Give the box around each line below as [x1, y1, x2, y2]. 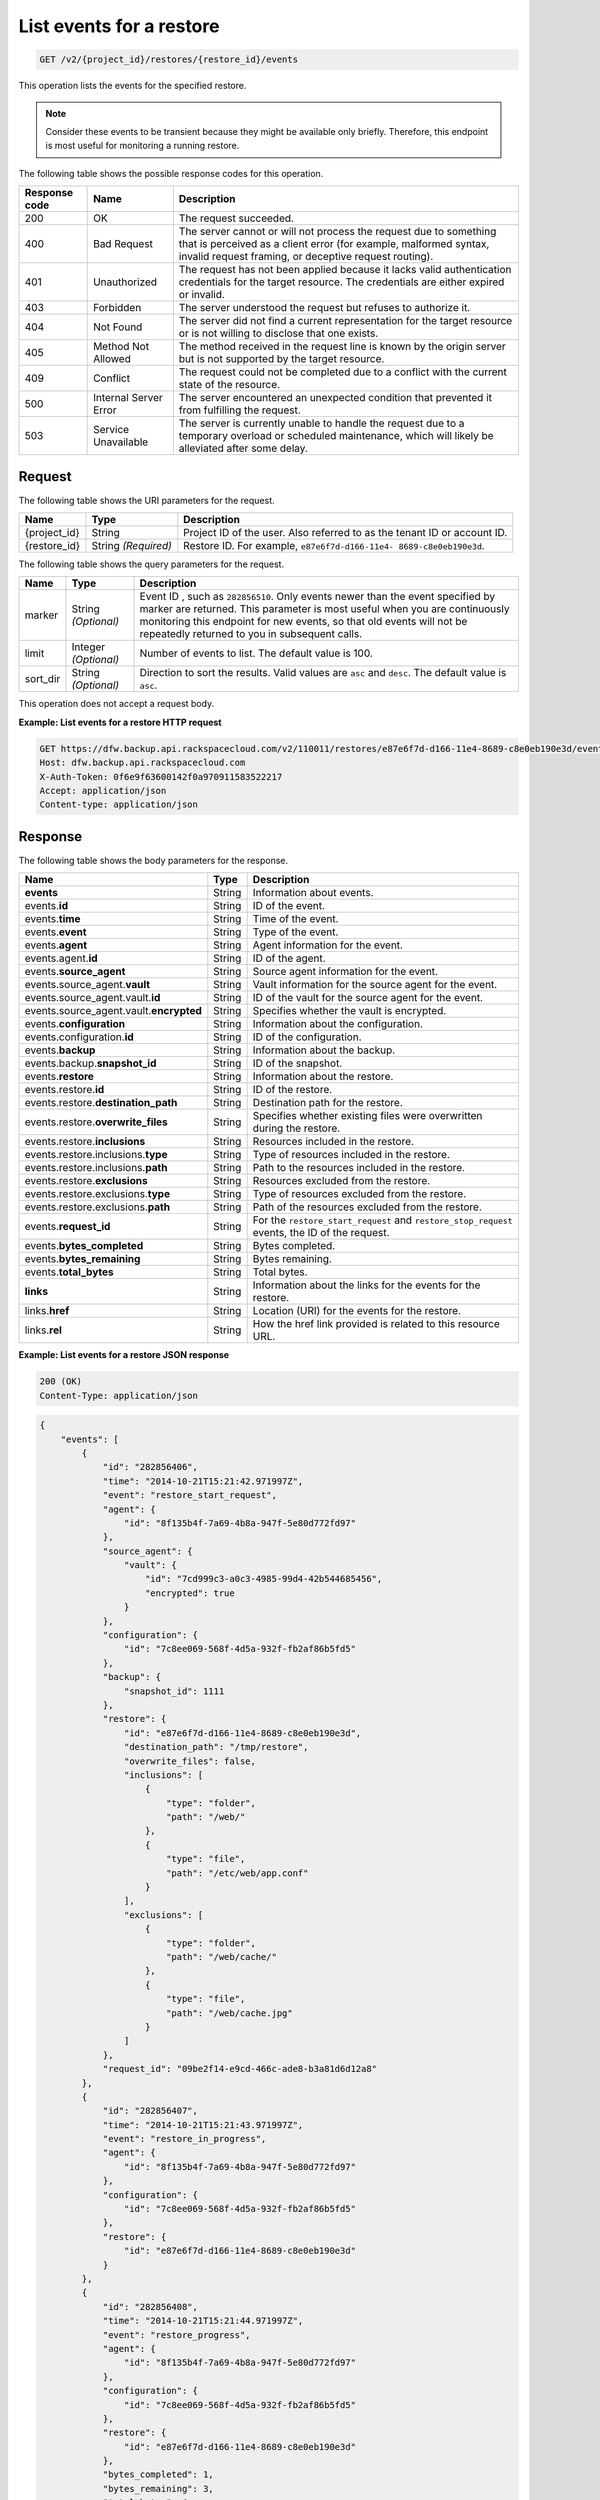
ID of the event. [252, 899, 325, 913]
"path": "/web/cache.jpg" [165, 2007, 294, 2019]
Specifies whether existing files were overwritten [252, 1109, 483, 1123]
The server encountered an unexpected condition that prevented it [178, 391, 493, 405]
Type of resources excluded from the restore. [252, 1187, 467, 1201]
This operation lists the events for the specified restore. [18, 80, 247, 92]
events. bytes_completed [24, 1239, 144, 1253]
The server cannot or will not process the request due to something [178, 225, 497, 239]
